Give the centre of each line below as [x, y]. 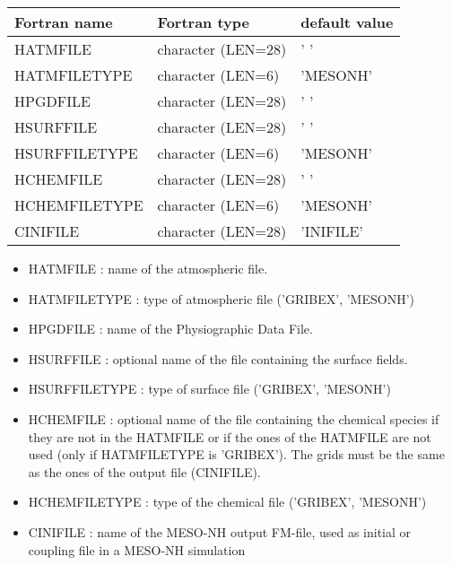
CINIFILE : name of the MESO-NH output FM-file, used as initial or [220, 531]
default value [347, 22]
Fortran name [64, 22]
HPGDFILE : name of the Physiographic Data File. [170, 329]
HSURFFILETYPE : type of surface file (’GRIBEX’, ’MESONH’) [209, 389]
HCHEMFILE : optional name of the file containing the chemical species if [234, 418]
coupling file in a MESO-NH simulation [137, 549]
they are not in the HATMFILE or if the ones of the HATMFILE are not [230, 436]
